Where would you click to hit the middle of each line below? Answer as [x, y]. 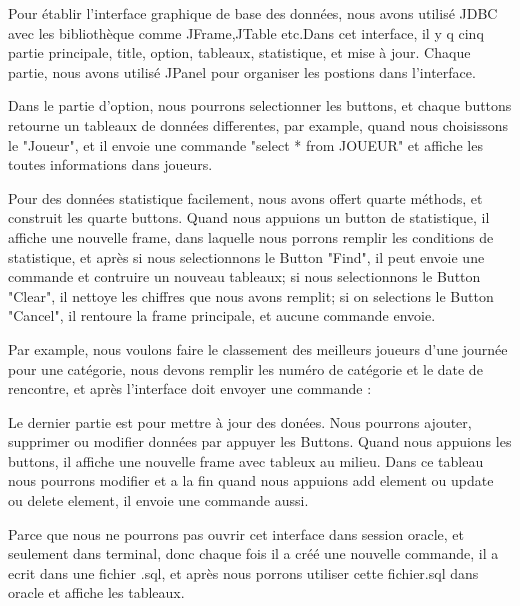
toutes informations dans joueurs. [110, 164]
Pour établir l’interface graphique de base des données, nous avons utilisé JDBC [253, 13]
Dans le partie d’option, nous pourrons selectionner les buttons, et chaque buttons [260, 105]
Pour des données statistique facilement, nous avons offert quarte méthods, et [245, 197]
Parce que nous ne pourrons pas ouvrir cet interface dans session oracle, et [236, 533]
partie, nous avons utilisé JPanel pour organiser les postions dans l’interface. [242, 71]
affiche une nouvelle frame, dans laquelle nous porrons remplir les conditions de [251, 236]
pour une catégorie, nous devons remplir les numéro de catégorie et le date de [245, 368]
